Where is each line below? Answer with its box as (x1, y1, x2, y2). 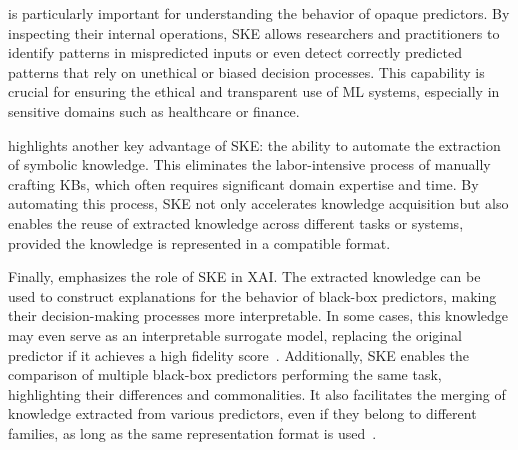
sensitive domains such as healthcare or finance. (8, 100, 300, 121)
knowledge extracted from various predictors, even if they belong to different (8, 403, 477, 424)
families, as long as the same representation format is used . (8, 422, 377, 443)
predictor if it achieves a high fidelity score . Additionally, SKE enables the (8, 344, 470, 365)
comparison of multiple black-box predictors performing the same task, (8, 364, 442, 385)
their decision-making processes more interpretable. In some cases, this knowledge (8, 305, 509, 326)
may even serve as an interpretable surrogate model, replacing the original (8, 324, 462, 345)
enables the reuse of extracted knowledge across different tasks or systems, (8, 212, 464, 233)
